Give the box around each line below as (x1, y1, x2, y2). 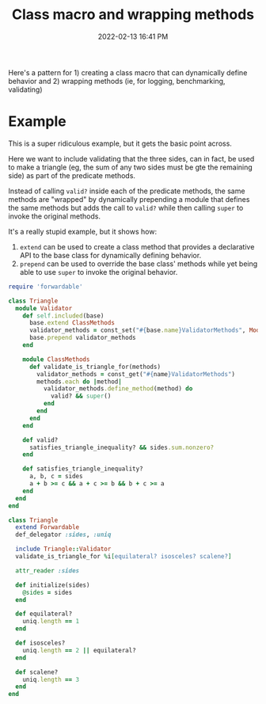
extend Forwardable (15, 523, 80, 531)
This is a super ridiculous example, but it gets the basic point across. (8, 139, 232, 148)
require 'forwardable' (8, 283, 83, 291)
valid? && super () (50, 392, 112, 401)
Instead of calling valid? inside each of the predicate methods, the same (8, 186, 245, 196)
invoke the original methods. (8, 211, 101, 221)
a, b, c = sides (28, 473, 83, 481)
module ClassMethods (22, 355, 90, 363)
